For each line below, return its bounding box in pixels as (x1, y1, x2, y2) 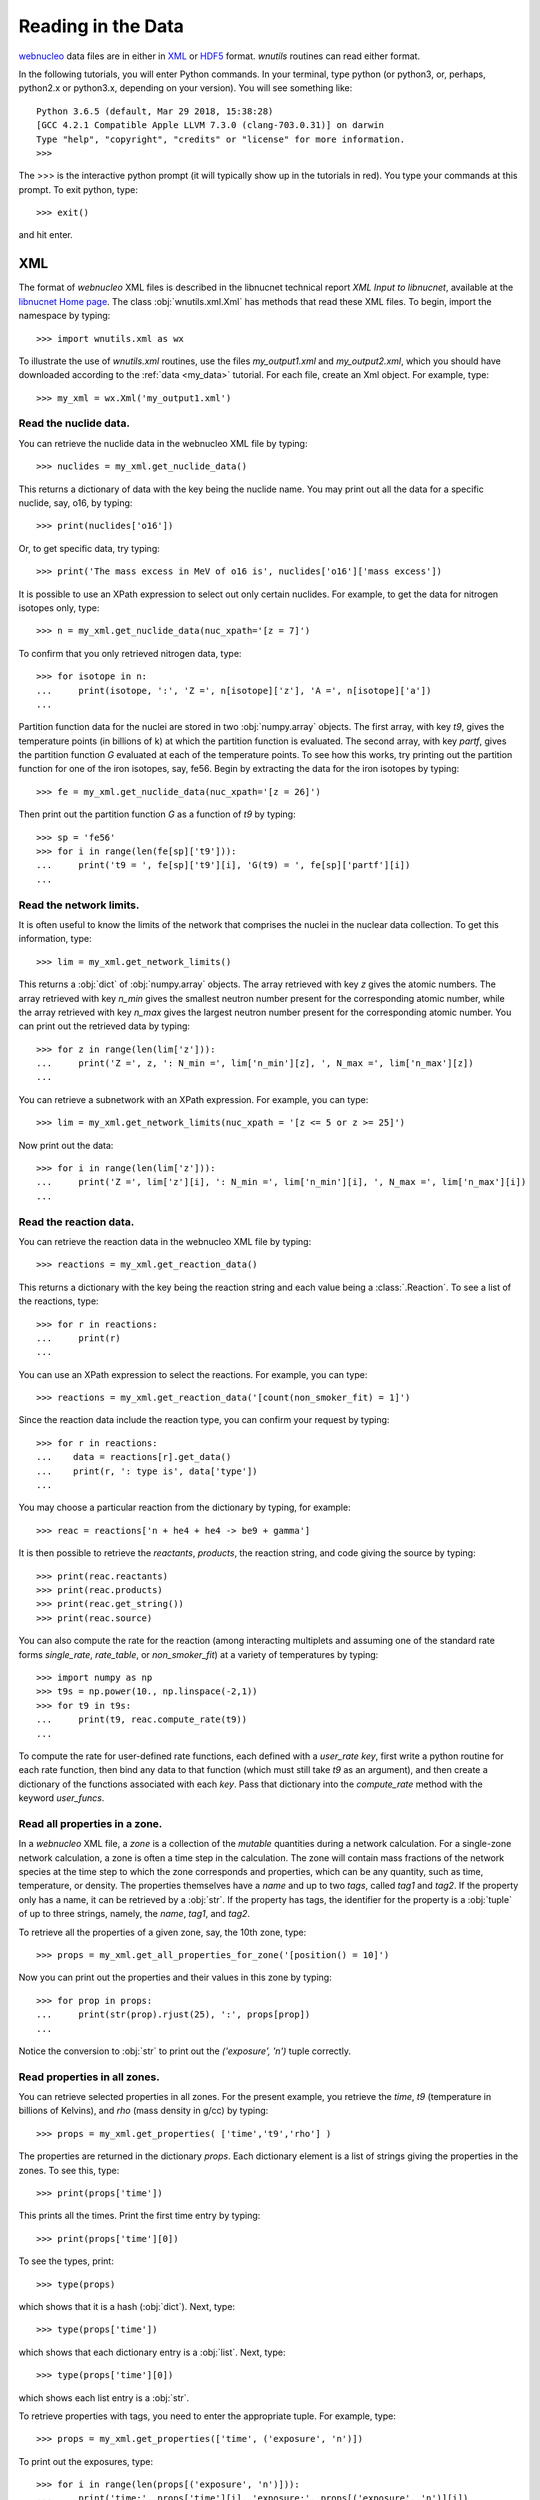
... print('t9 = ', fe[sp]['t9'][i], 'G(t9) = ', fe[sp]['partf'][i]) (36, 860, 411, 871)
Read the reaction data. (18, 1215, 135, 1229)
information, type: (18, 933, 92, 945)
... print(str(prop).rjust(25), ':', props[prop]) (36, 2009, 311, 2020)
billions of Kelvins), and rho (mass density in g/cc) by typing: (18, 2105, 269, 2117)
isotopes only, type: (18, 601, 100, 614)
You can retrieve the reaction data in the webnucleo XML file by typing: (18, 1235, 312, 1247)
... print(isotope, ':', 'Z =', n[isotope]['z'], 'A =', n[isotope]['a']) (36, 685, 432, 696)
